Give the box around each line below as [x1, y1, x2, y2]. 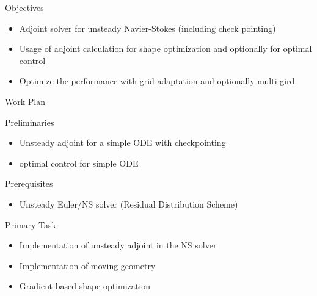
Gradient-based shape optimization [19, 280, 150, 292]
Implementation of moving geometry [19, 259, 156, 272]
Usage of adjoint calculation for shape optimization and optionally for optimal [19, 42, 312, 55]
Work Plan [5, 95, 45, 107]
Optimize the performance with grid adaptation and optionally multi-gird [19, 74, 295, 87]
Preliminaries [5, 115, 54, 128]
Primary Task [5, 218, 56, 231]
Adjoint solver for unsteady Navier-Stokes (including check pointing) [19, 21, 276, 34]
